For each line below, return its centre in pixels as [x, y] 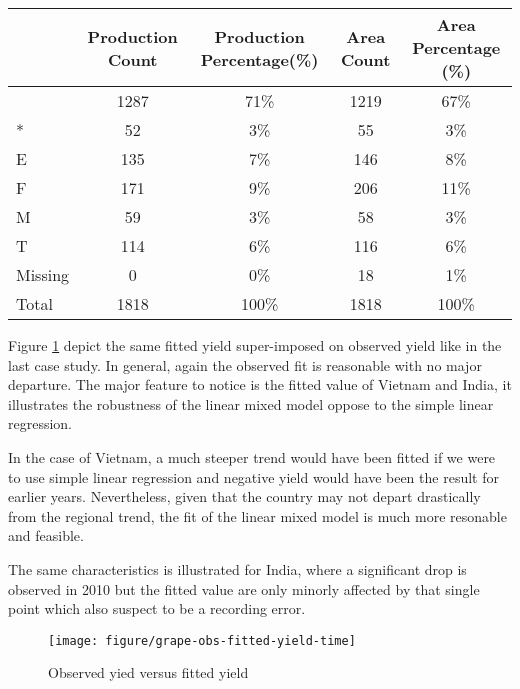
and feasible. [46, 535]
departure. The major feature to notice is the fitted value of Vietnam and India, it [260, 384]
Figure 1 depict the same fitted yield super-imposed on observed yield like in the [255, 345]
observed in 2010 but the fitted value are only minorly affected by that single [244, 588]
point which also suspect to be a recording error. [157, 608]
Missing [43, 274]
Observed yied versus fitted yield [148, 672]
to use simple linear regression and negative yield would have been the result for [253, 476]
